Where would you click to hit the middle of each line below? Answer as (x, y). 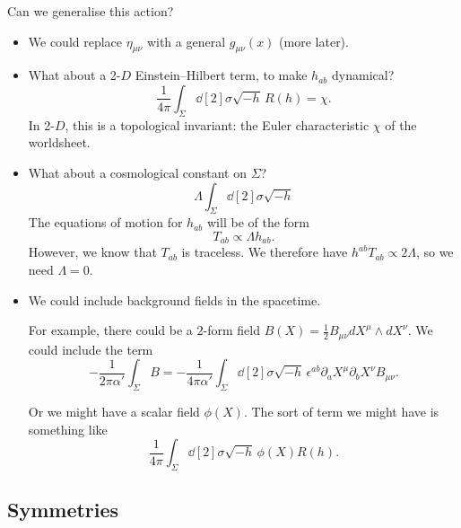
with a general (186, 41)
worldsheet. (59, 142)
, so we (435, 252)
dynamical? (363, 75)
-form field (231, 330)
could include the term (91, 349)
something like (68, 429)
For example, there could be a (110, 330)
